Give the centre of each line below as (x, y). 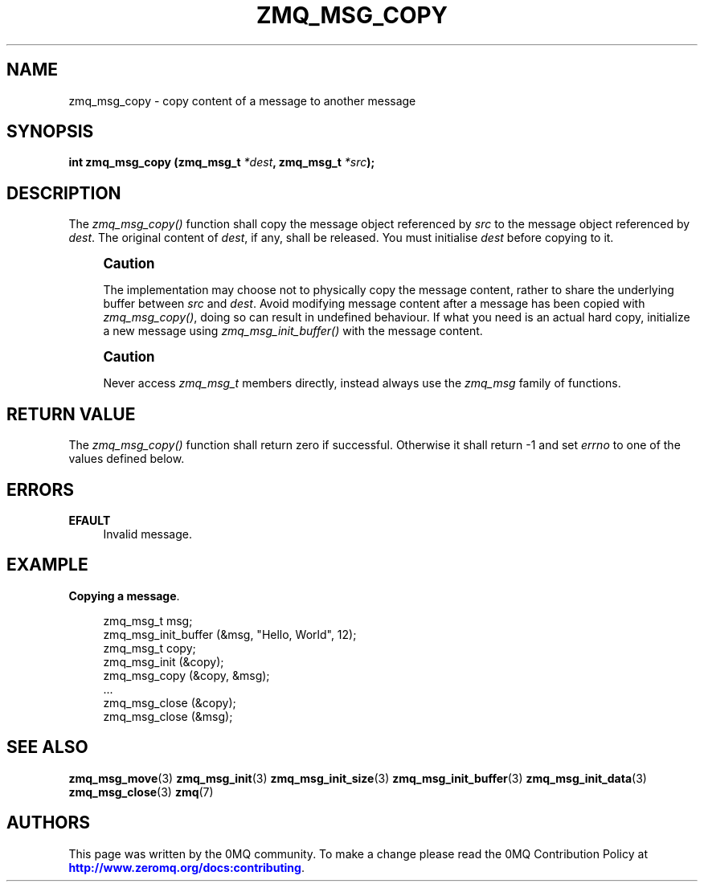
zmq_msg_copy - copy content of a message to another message (242, 100)
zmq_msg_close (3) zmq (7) (141, 792)
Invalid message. (148, 534)
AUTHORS (49, 823)
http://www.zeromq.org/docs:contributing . (186, 867)
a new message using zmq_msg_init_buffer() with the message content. (293, 331)
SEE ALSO (47, 747)
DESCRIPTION (64, 193)
